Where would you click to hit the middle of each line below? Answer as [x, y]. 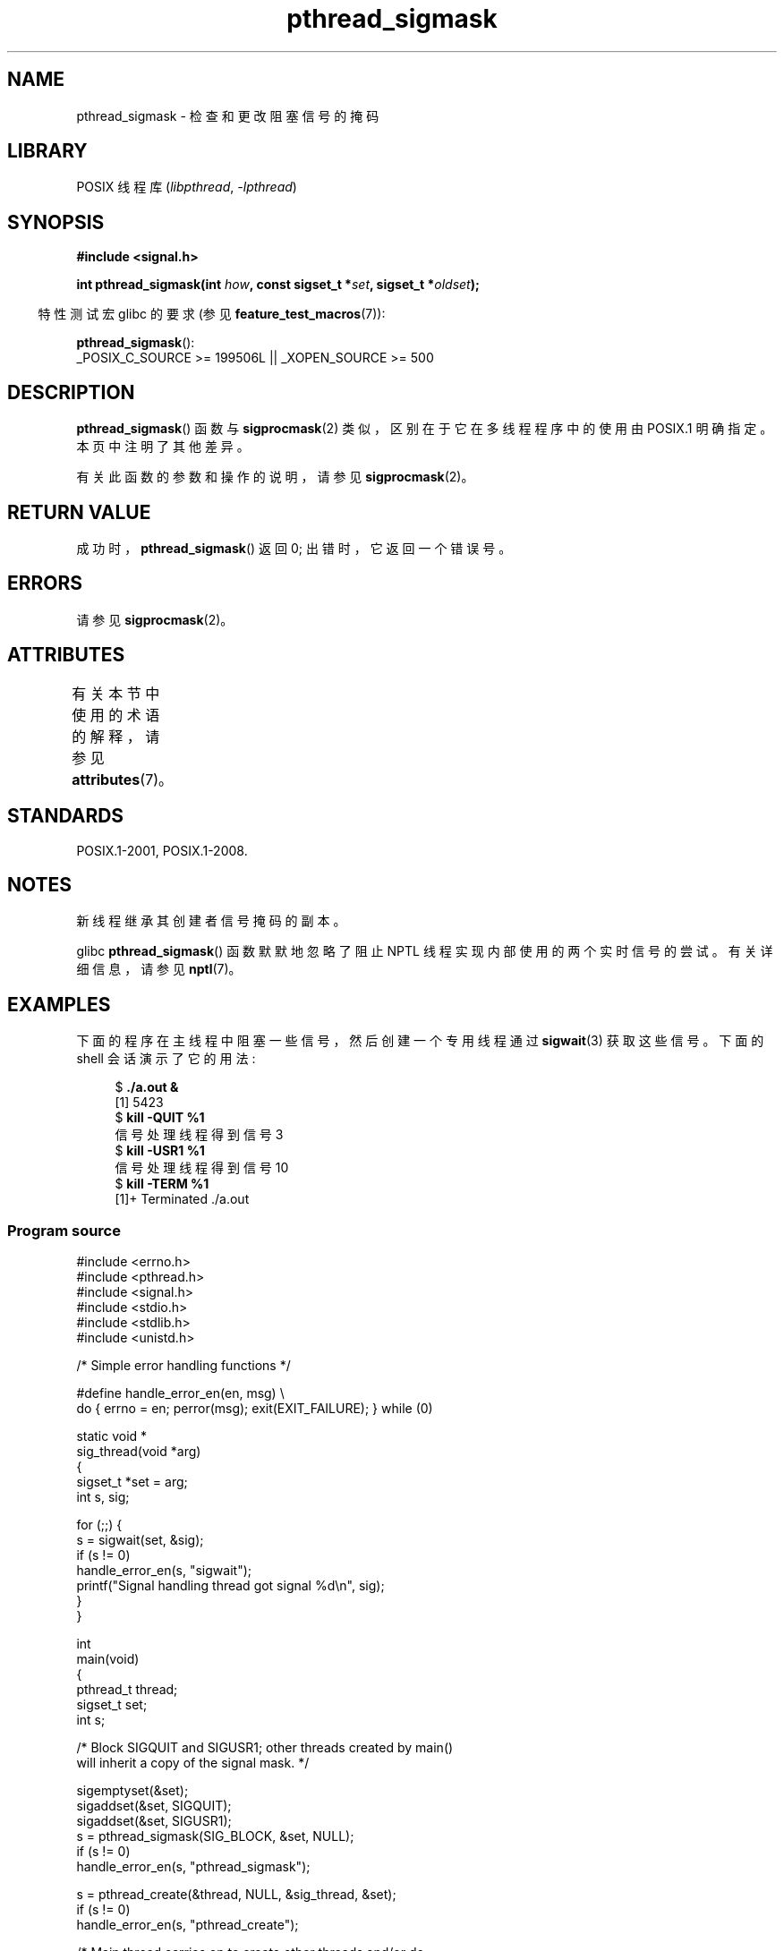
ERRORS [45, 584]
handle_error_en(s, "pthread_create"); [187, 1924]
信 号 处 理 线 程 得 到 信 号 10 [202, 1168]
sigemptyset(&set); [132, 1790]
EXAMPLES [59, 1004]
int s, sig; [103, 1496]
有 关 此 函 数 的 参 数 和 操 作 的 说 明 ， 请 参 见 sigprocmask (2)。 [275, 477]
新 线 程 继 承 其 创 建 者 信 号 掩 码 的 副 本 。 [211, 921]
